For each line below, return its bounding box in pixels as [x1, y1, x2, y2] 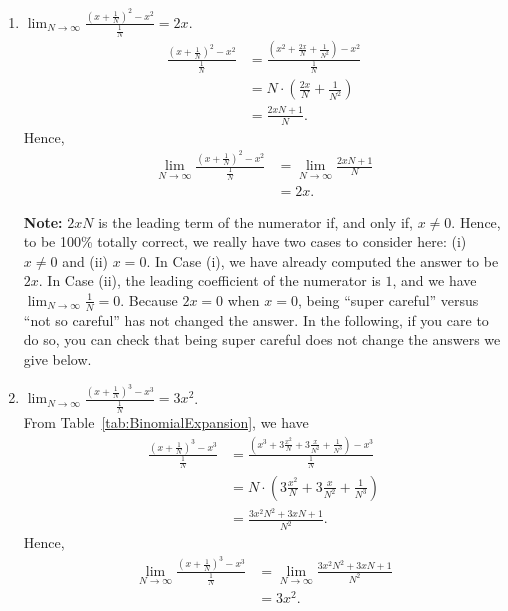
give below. [23, 348, 92, 369]
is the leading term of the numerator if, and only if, [98, 211, 413, 232]
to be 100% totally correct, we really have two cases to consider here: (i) [23, 231, 467, 252]
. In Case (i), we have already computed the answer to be [146, 250, 499, 271]
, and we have [392, 270, 477, 291]
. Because [120, 289, 178, 310]
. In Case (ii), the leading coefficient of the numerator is [38, 270, 381, 291]
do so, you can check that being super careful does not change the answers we [23, 329, 501, 350]
